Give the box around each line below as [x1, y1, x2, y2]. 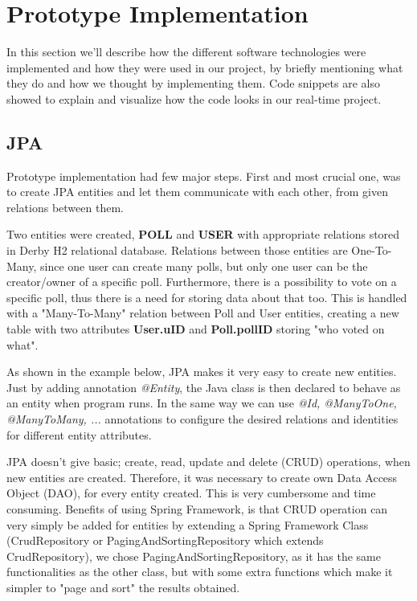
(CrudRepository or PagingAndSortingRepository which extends [6, 532, 324, 549]
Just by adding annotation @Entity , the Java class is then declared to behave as [6, 378, 401, 395]
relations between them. [6, 198, 124, 215]
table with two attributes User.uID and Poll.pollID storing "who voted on [6, 321, 385, 337]
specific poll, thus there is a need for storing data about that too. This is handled [6, 288, 407, 305]
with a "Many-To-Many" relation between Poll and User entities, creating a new [6, 305, 399, 321]
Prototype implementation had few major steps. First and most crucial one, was [6, 167, 401, 184]
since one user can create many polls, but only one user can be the [40, 257, 368, 274]
